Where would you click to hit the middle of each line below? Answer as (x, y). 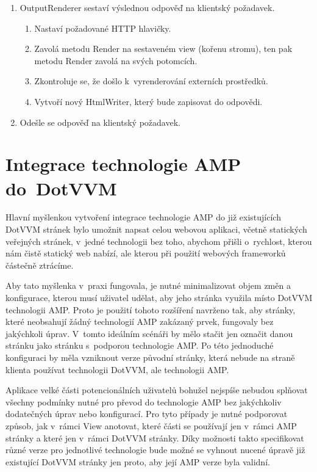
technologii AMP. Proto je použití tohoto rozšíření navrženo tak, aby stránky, (151, 309)
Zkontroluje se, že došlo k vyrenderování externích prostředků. (151, 81)
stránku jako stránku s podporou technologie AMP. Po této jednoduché (140, 345)
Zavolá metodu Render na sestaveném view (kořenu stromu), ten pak (163, 49)
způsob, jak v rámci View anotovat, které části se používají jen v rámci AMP (151, 425)
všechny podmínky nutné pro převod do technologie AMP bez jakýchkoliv (144, 401)
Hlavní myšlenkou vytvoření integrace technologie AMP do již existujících (143, 217)
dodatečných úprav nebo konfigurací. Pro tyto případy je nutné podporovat (147, 414)
